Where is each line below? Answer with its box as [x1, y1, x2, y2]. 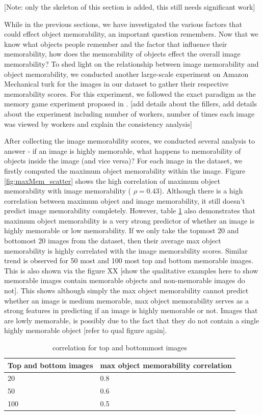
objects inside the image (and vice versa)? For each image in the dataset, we [4, 155, 243, 166]
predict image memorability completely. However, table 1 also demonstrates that [4, 205, 256, 216]
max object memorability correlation [100, 359, 232, 370]
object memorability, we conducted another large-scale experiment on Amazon [4, 68, 249, 79]
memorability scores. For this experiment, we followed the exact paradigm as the [4, 88, 256, 99]
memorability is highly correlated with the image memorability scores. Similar [4, 245, 248, 256]
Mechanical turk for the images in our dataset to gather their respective [4, 78, 229, 89]
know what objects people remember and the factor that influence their [4, 38, 227, 49]
